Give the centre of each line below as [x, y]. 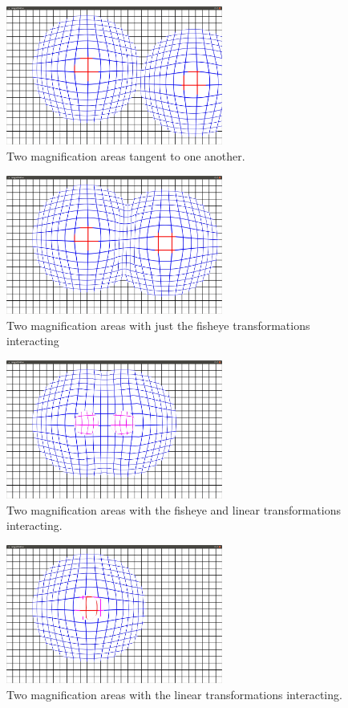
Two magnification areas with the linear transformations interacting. [174, 694]
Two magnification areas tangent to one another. [126, 155]
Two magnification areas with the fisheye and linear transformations [174, 509]
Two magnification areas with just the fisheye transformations [158, 325]
